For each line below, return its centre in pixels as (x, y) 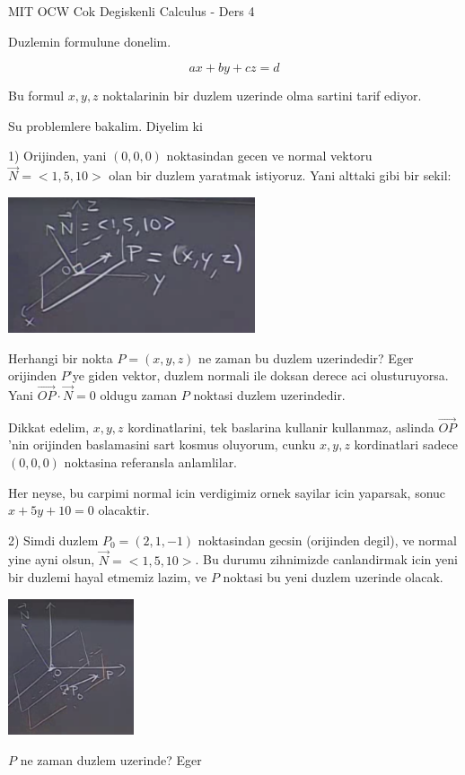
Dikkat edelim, (49, 427)
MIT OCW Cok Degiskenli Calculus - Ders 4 (132, 11)
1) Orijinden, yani (57, 156)
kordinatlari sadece (406, 444)
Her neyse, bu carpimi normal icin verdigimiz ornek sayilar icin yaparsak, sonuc (227, 492)
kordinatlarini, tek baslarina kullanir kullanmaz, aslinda (281, 427)
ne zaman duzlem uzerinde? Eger (111, 759)
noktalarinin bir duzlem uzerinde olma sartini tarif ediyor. (262, 96)
